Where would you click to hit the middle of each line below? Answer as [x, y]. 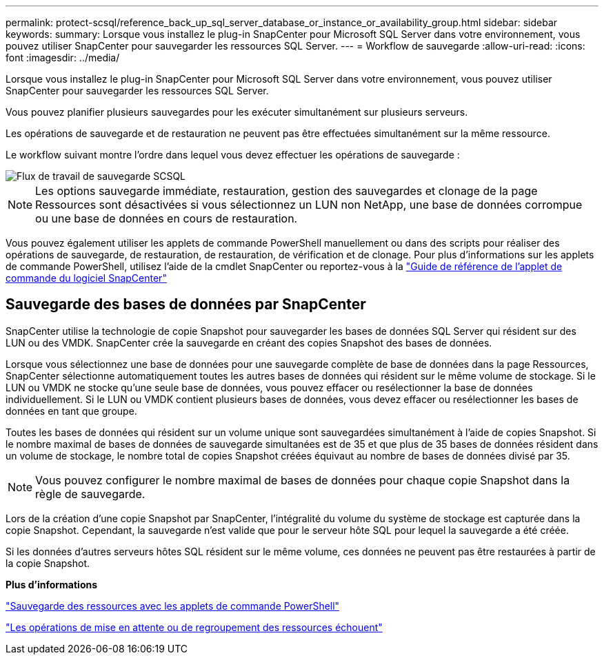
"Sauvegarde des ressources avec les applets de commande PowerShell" [173, 606]
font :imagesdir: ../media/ [63, 58]
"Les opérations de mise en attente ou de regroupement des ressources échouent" [194, 627]
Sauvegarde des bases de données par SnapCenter [186, 305]
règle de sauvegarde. [90, 494]
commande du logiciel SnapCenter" [86, 278]
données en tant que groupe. [71, 411]
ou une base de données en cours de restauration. [167, 218]
